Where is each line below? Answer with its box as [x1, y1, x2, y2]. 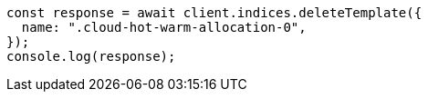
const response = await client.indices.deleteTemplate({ [6, 5, 423, 20]
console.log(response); [6, 49, 176, 64]
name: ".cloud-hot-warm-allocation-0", [21, 20, 307, 35]
